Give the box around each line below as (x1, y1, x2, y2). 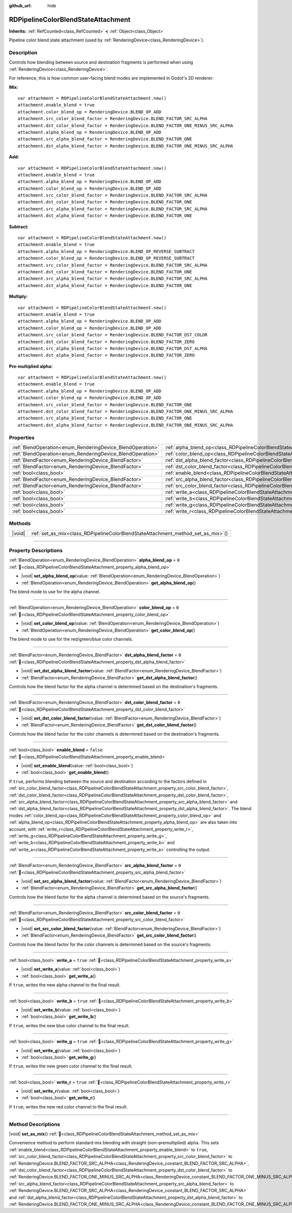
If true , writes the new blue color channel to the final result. (9, 1022, 130, 1029)
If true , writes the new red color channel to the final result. (9, 1104, 128, 1109)
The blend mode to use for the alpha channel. (9, 589, 101, 595)
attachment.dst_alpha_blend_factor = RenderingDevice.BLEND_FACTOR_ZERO (18, 353, 195, 358)
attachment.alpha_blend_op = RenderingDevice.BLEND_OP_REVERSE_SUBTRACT (18, 249, 195, 254)
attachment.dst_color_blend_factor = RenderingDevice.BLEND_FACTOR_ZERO (18, 339, 195, 344)
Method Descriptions (9, 1121, 60, 1127)
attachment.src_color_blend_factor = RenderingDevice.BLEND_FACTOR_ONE (18, 402, 192, 407)
